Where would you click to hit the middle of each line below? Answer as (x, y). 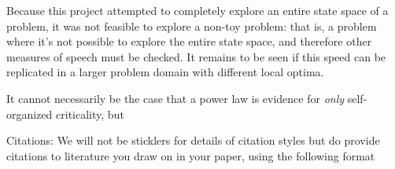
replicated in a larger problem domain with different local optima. (165, 72)
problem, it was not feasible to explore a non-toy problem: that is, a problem (192, 26)
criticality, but (90, 114)
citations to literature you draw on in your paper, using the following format (191, 155)
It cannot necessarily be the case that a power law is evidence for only (175, 98)
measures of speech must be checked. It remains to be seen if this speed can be (196, 56)
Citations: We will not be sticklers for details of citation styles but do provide (193, 140)
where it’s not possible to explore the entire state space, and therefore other (189, 41)
